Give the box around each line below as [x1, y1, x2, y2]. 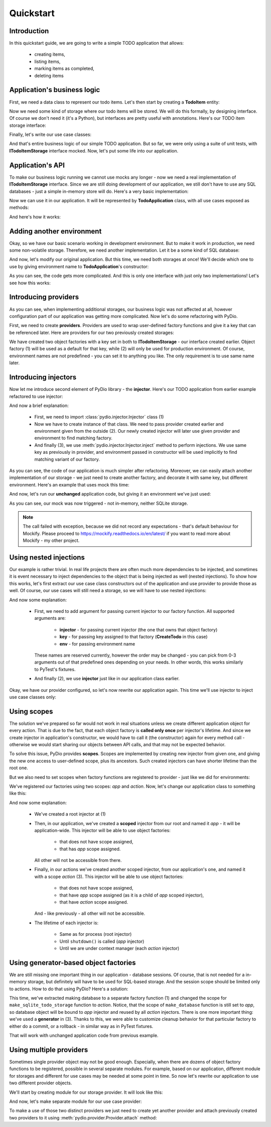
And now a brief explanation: [9, 403, 69, 409]
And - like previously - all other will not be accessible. [34, 911, 146, 917]
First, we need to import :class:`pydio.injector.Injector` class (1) [34, 414, 164, 420]
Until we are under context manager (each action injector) [59, 945, 180, 951]
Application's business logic [9, 86, 100, 94]
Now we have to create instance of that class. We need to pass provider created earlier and [34, 421, 224, 427]
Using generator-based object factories [9, 958, 136, 967]
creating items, [34, 51, 65, 57]
